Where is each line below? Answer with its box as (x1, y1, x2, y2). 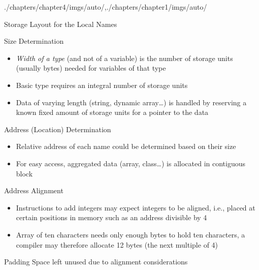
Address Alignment (4, 185, 63, 196)
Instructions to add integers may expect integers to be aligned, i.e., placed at (16, 202, 255, 213)
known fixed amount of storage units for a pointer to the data (16, 107, 209, 117)
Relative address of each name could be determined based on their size (16, 141, 236, 152)
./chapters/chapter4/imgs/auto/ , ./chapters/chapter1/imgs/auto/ (4, 2, 207, 12)
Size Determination (4, 36, 64, 46)
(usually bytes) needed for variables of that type (16, 63, 166, 73)
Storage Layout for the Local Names (4, 18, 117, 29)
